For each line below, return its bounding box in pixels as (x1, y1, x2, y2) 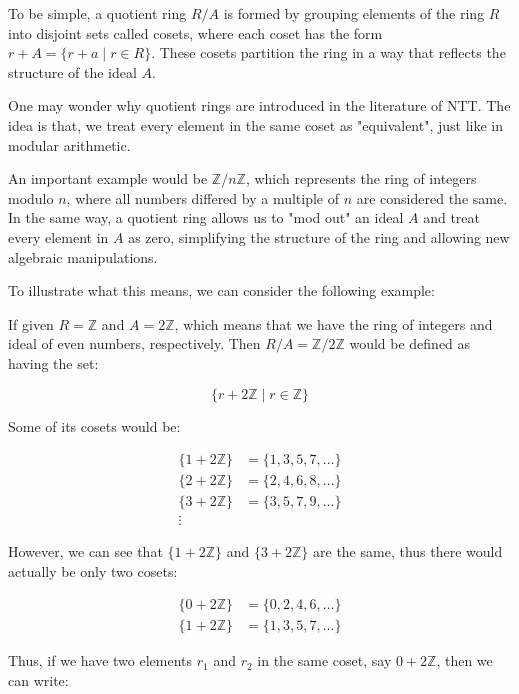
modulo (8, 187, 54, 208)
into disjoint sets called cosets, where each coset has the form (8, 22, 383, 43)
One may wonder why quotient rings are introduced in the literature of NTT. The (8, 95, 511, 116)
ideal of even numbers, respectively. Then (8, 333, 261, 354)
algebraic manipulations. (8, 246, 158, 267)
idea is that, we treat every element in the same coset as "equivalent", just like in (8, 114, 504, 135)
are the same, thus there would (313, 541, 503, 562)
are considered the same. (356, 187, 508, 208)
